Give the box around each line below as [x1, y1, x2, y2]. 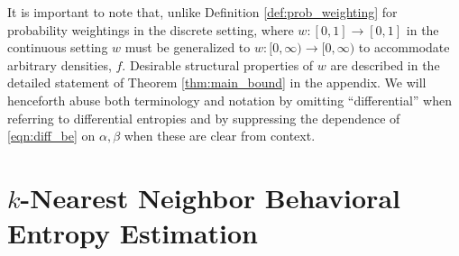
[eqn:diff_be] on [7, 126, 96, 145]
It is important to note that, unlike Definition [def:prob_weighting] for [7, 3, 398, 21]
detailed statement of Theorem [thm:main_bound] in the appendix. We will [7, 73, 427, 92]
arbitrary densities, [7, 55, 112, 74]
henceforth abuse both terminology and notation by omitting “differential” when [7, 90, 452, 109]
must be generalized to [124, 38, 251, 57]
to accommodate [358, 38, 450, 57]
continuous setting [7, 38, 108, 57]
